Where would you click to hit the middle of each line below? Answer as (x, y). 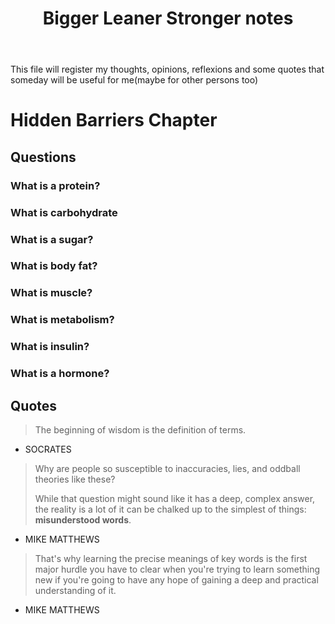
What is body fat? (54, 266)
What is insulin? (50, 347)
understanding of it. (75, 590)
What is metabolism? (62, 320)
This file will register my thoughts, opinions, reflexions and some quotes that (167, 69)
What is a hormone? (60, 374)
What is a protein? (55, 185)
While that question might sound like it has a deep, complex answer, (175, 498)
